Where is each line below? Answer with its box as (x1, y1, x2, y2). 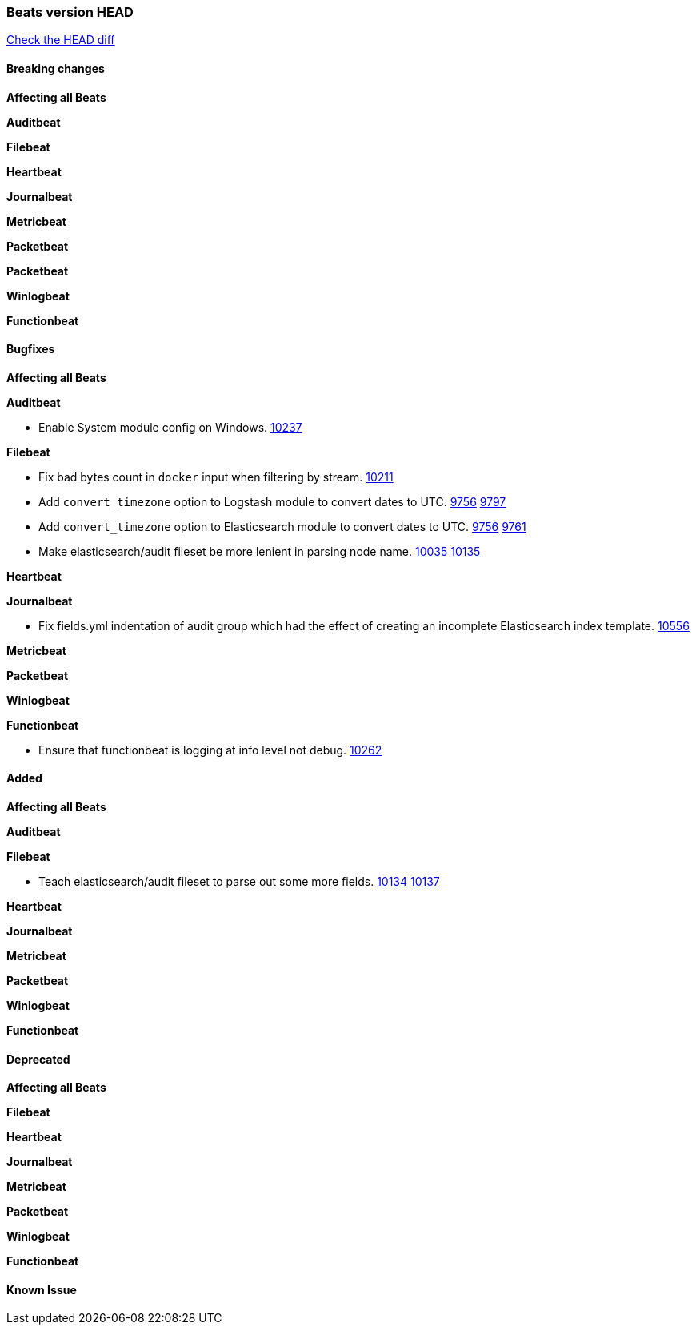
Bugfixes (6, 342, 55, 356)
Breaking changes (6, 61, 105, 75)
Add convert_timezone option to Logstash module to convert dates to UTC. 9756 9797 (38, 494, 506, 509)
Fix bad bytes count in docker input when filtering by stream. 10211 (38, 469, 394, 484)
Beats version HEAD (6, 4, 134, 20)
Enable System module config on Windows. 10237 (38, 420, 302, 434)
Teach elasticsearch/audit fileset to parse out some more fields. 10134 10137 (38, 875, 440, 889)
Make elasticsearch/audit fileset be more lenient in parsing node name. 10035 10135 (38, 544, 481, 558)
